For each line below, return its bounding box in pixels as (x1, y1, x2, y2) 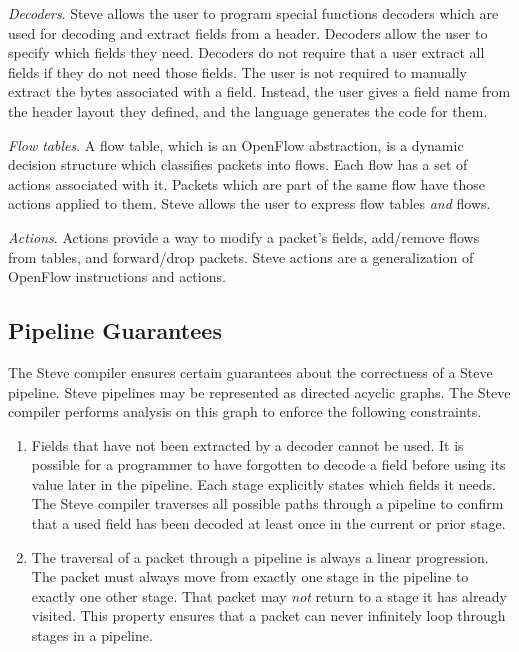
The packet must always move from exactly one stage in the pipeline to (31, 566, 469, 587)
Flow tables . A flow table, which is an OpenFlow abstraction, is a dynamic (8, 134, 464, 155)
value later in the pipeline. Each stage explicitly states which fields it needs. (31, 473, 496, 494)
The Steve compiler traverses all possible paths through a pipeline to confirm (31, 493, 504, 514)
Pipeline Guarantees (8, 315, 222, 346)
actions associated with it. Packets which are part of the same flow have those (8, 173, 486, 194)
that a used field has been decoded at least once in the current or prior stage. (31, 513, 506, 534)
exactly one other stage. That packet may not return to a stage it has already (31, 585, 507, 606)
